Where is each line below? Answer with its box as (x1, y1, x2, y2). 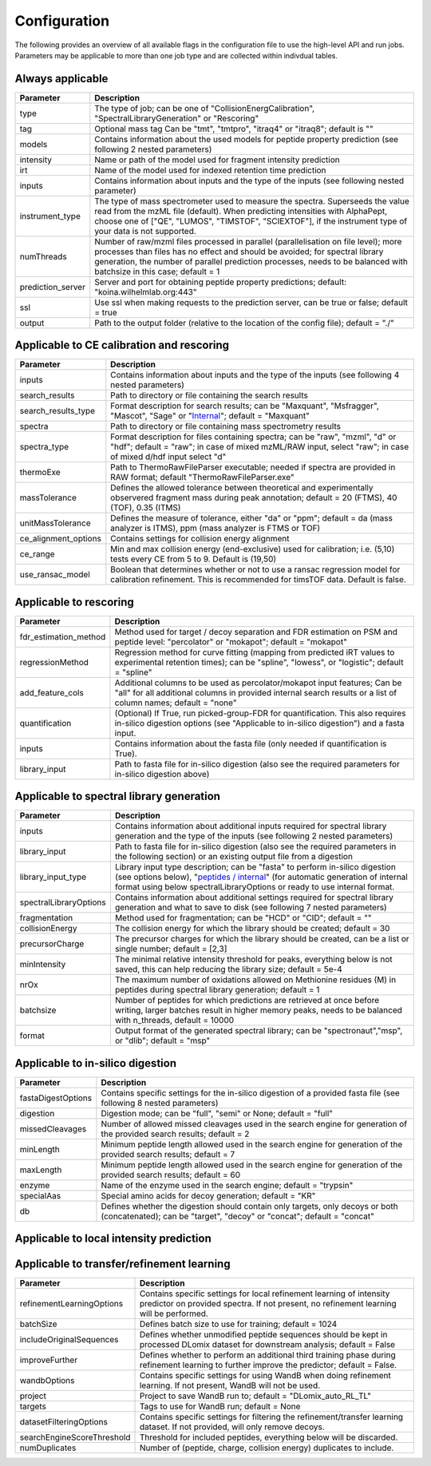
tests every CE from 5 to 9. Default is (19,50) (110, 553, 277, 565)
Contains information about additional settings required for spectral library (114, 892, 394, 903)
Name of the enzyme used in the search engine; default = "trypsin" (101, 1179, 354, 1191)
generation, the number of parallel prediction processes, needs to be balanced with (94, 256, 409, 267)
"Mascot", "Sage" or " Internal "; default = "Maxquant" (110, 410, 310, 422)
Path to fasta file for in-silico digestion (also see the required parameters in (114, 841, 397, 852)
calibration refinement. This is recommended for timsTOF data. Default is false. (110, 574, 406, 585)
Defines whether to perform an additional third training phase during (139, 1349, 396, 1361)
